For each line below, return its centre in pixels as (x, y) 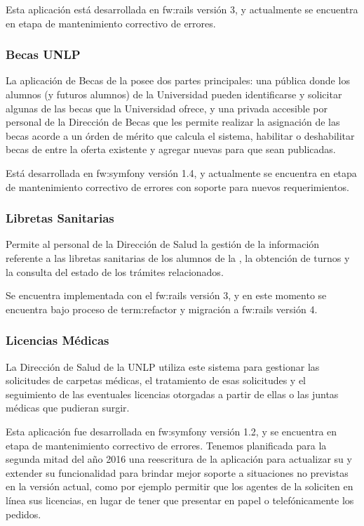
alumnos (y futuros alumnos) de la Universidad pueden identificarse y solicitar (174, 94)
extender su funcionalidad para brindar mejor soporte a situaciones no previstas (177, 472)
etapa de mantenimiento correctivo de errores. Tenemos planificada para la (166, 445)
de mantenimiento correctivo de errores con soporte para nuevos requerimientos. (177, 186)
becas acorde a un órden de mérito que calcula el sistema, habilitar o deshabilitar (180, 135)
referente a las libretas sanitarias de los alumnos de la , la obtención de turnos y (178, 257)
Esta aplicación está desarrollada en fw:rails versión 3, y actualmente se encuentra (182, 9)
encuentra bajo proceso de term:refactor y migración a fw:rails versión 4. (162, 309)
